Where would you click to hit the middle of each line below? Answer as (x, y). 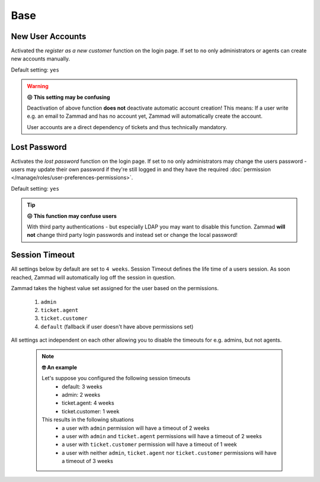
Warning (38, 86)
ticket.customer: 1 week (91, 411)
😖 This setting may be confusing (68, 97)
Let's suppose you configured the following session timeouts (116, 378)
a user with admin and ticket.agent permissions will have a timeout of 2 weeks (162, 436)
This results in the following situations (88, 420)
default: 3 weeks (82, 386)
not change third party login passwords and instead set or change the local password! (132, 235)
